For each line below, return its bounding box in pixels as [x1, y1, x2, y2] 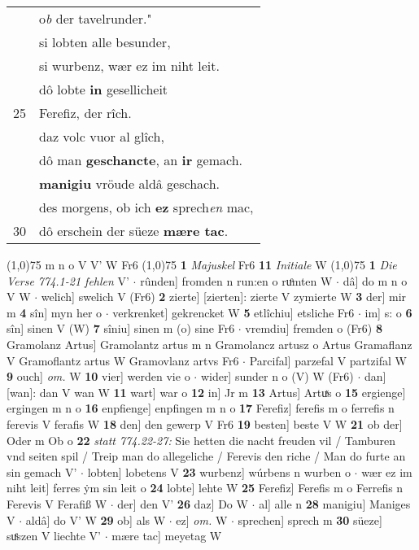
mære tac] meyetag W [111, 527, 222, 544]
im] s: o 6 [364, 303, 412, 321]
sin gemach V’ [7, 463, 77, 480]
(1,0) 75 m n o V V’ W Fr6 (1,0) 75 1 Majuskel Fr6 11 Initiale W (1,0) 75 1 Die [7, 256, 397, 273]
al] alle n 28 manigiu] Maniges [259, 495, 411, 512]
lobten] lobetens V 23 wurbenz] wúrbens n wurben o [87, 463, 351, 480]
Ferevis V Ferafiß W [7, 495, 107, 512]
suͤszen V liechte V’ [7, 527, 102, 544]
